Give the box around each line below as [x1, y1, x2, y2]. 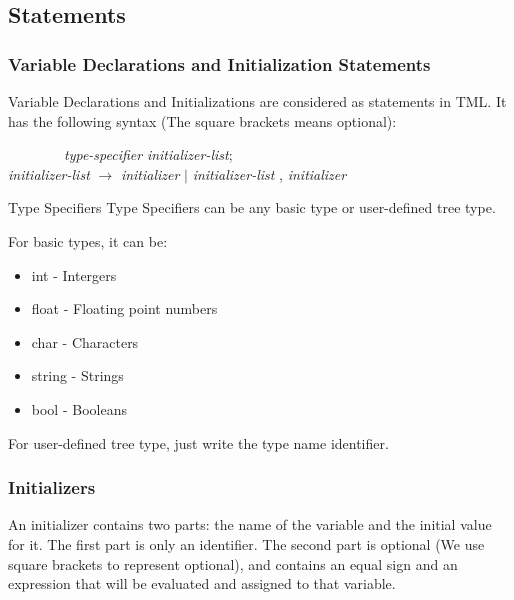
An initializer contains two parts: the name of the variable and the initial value [8, 514, 492, 535]
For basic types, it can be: [8, 230, 168, 251]
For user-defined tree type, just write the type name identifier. [8, 432, 389, 453]
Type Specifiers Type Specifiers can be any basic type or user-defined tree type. [8, 197, 496, 218]
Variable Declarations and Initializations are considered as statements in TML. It [8, 91, 507, 111]
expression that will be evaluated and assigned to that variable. [8, 573, 396, 594]
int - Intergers [31, 264, 117, 285]
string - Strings [31, 365, 124, 386]
